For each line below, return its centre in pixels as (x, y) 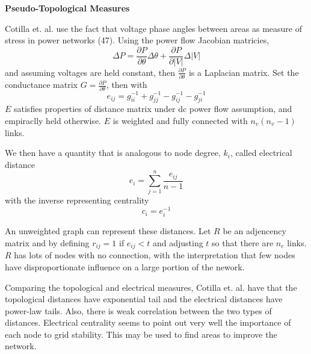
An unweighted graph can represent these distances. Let (108, 231)
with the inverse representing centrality (77, 200)
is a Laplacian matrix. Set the (244, 72)
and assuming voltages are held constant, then (90, 72)
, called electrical (261, 153)
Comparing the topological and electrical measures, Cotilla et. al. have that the (151, 287)
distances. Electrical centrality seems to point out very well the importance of (148, 322)
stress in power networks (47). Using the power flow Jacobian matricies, (137, 40)
